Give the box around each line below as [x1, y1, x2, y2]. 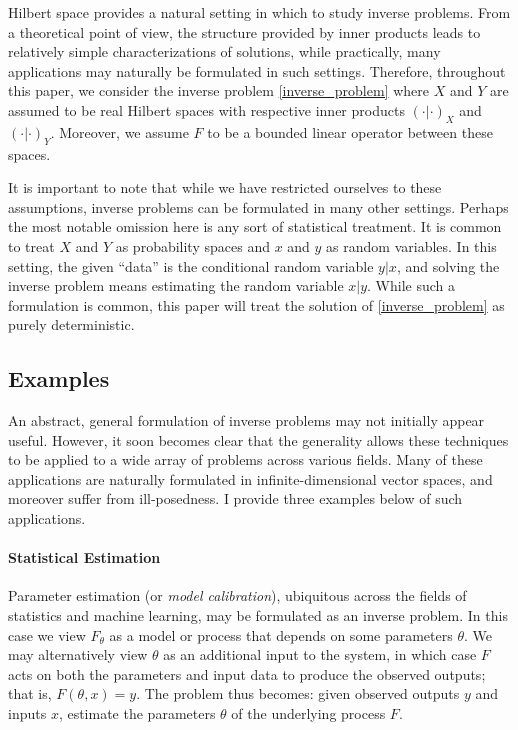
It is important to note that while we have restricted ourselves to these [8, 177, 442, 198]
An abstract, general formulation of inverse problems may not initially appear [8, 410, 485, 431]
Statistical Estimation [8, 547, 161, 568]
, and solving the [396, 255, 500, 276]
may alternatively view [8, 644, 148, 665]
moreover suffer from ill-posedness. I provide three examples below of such [8, 488, 463, 509]
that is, [8, 683, 52, 704]
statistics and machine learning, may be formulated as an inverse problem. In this [8, 605, 508, 626]
